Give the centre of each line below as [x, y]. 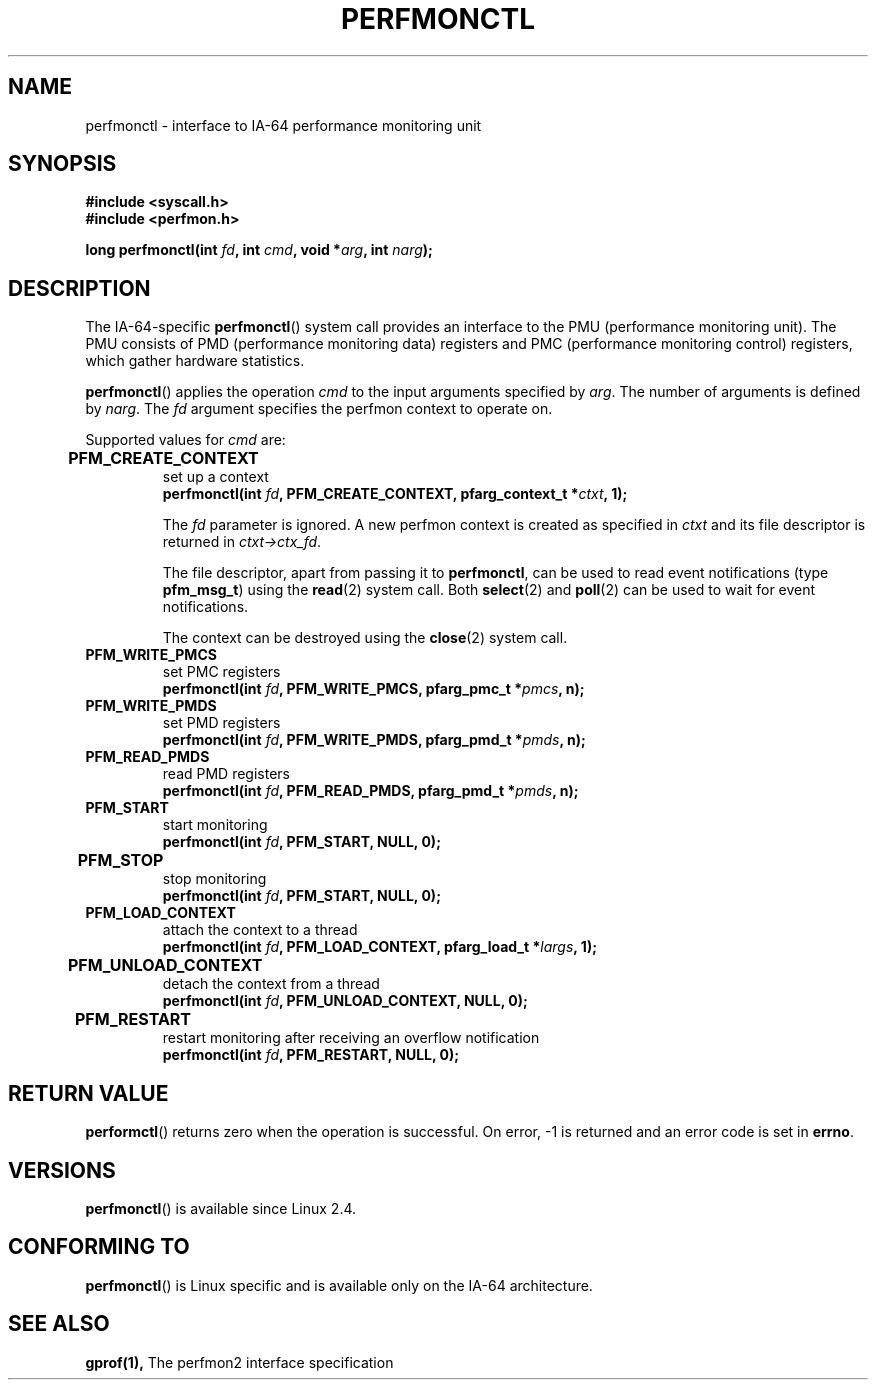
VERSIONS [62, 1170]
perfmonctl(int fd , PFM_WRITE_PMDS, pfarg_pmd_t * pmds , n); [374, 740]
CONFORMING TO [99, 1247]
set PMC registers [221, 672]
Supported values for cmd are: [185, 440]
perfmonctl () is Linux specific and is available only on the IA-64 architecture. [339, 1285]
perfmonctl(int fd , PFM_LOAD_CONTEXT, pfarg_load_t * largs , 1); [379, 947]
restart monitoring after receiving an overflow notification [351, 1038]
